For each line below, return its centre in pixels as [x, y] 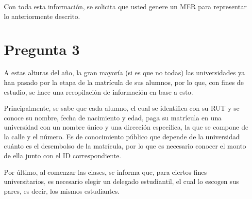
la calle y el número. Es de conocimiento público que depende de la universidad [122, 136]
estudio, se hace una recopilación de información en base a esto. [99, 91]
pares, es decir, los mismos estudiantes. [62, 191]
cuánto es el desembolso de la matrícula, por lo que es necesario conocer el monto [125, 146]
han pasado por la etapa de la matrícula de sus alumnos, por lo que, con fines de [124, 82]
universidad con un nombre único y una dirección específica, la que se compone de [126, 127]
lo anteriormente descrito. [42, 16]
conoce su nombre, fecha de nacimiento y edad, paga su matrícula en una [113, 117]
